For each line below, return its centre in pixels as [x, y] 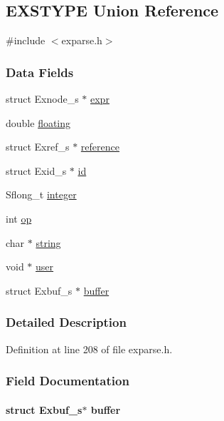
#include [26, 40]
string [48, 242]
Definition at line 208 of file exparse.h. [89, 349]
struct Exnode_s [42, 99]
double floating [38, 122]
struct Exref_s [38, 147]
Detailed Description [66, 322]
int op [19, 218]
